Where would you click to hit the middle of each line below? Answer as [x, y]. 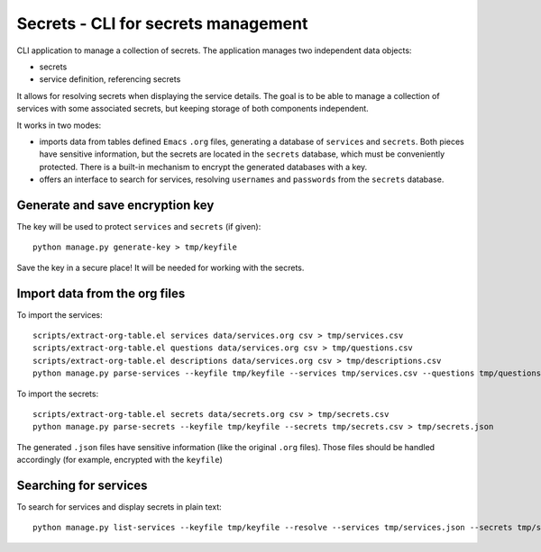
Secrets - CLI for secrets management [162, 23]
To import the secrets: [58, 394]
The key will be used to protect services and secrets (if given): [139, 226]
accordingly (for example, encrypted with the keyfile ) [119, 460]
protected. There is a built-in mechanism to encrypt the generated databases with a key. [203, 167]
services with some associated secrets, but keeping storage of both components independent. [193, 109]
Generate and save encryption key [115, 205]
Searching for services [82, 485]
